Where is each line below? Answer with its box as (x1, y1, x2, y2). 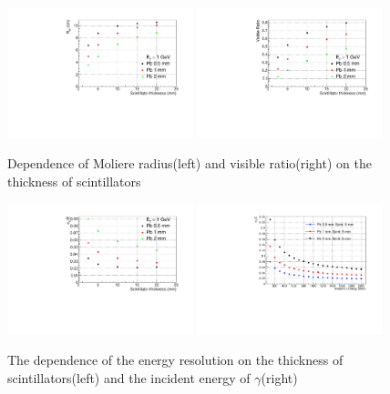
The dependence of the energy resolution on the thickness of (7, 350, 344, 369)
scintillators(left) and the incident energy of (7, 368, 251, 387)
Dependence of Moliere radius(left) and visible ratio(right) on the (7, 154, 372, 173)
